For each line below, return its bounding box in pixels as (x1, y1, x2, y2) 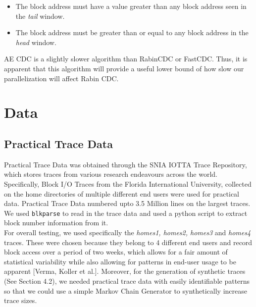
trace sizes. (4, 295, 37, 306)
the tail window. (15, 10, 65, 21)
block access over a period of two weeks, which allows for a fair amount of (4, 247, 228, 257)
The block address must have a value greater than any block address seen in (15, 1, 247, 11)
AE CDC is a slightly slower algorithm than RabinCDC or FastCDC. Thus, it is (4, 53, 248, 64)
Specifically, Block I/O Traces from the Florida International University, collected (4, 178, 252, 189)
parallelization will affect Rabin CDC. (4, 73, 119, 83)
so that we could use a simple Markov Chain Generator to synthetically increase (4, 285, 247, 296)
